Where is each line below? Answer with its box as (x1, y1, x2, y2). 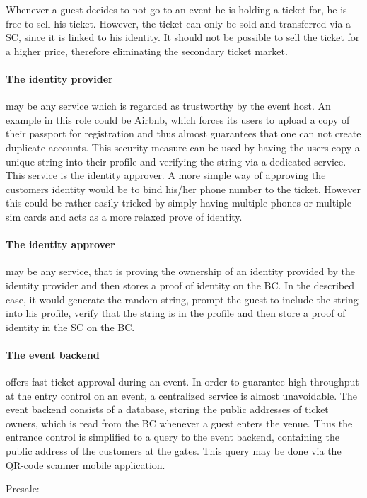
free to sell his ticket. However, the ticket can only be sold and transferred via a (6, 16, 351, 30)
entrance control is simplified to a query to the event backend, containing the (6, 429, 339, 444)
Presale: (6, 481, 40, 496)
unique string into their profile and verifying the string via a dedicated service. (6, 154, 346, 168)
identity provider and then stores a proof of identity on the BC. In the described (6, 277, 354, 292)
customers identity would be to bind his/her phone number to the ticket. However (6, 181, 361, 196)
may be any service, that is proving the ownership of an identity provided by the (6, 264, 355, 279)
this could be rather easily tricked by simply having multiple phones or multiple (6, 195, 351, 210)
